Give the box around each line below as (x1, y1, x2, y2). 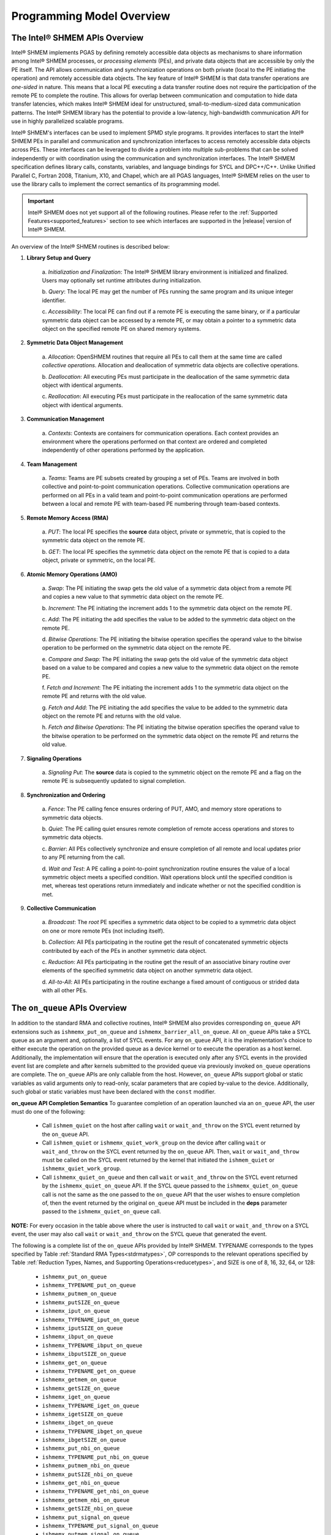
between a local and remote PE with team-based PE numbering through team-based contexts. (42, 500, 280, 508)
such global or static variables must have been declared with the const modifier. (11, 1088, 216, 1095)
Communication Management (26, 415, 104, 423)
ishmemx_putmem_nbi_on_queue (42, 1462, 130, 1469)
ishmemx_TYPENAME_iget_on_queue (42, 1402, 139, 1409)
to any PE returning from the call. (42, 853, 126, 861)
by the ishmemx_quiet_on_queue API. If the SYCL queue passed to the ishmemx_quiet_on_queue (42, 1182, 299, 1189)
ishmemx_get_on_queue (42, 1359, 107, 1366)
